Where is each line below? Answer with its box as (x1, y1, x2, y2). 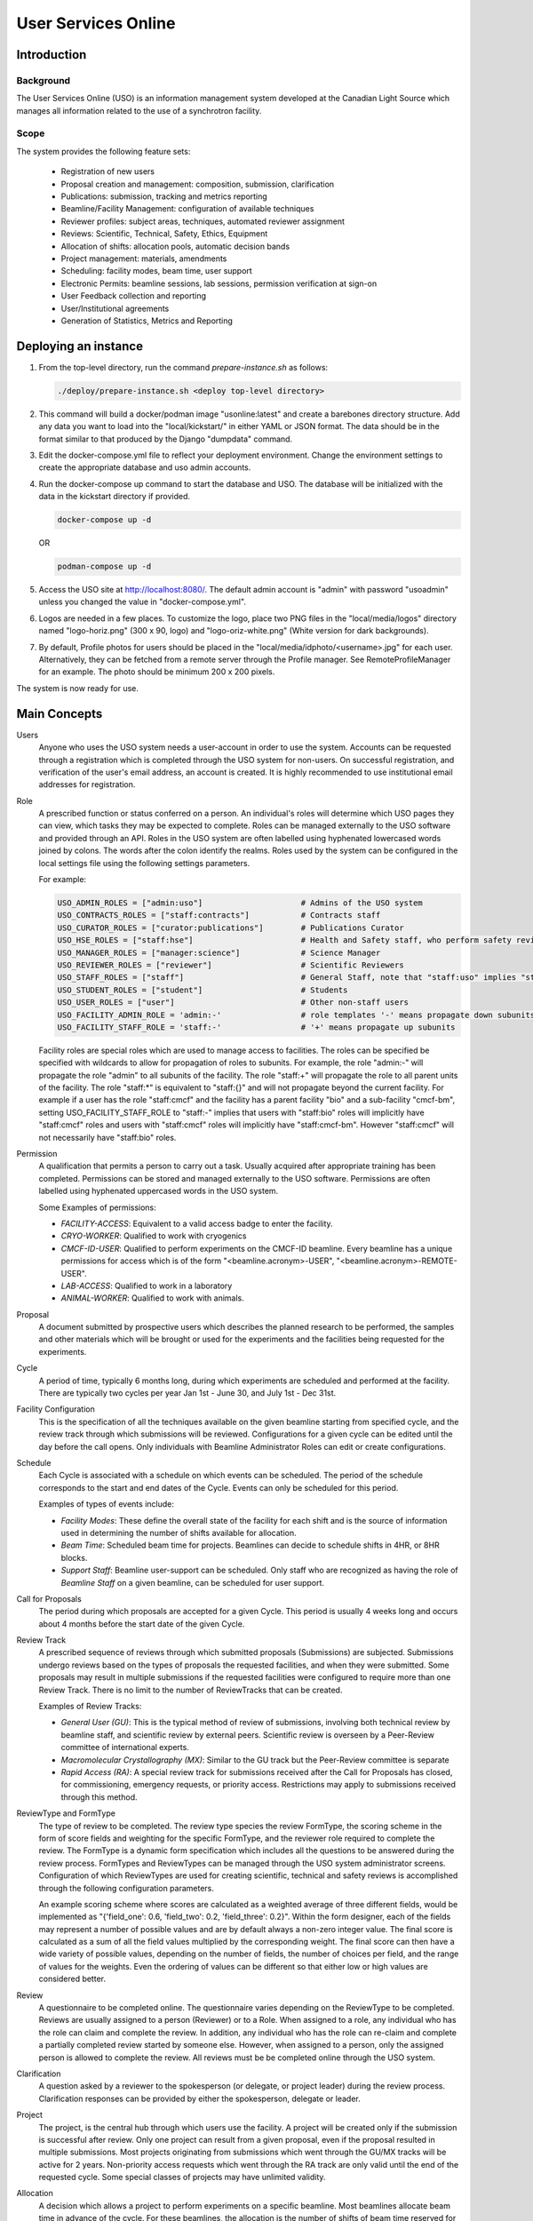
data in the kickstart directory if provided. (38, 491, 191, 502)
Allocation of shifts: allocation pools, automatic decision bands (60, 241, 290, 251)
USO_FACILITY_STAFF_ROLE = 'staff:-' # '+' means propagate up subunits (57, 1022, 457, 1032)
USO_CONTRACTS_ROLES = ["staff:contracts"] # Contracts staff (57, 911, 381, 920)
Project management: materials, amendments (60, 253, 227, 264)
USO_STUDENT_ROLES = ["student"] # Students (57, 984, 348, 995)
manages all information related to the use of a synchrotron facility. (16, 105, 262, 115)
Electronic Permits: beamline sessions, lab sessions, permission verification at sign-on (60, 278, 378, 289)
